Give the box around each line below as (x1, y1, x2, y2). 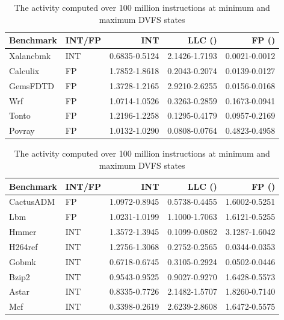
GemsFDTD (9, 79, 55, 92)
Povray (9, 124, 35, 137)
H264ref (9, 240, 38, 253)
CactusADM (9, 195, 55, 208)
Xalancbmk (9, 49, 51, 62)
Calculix (9, 64, 40, 77)
